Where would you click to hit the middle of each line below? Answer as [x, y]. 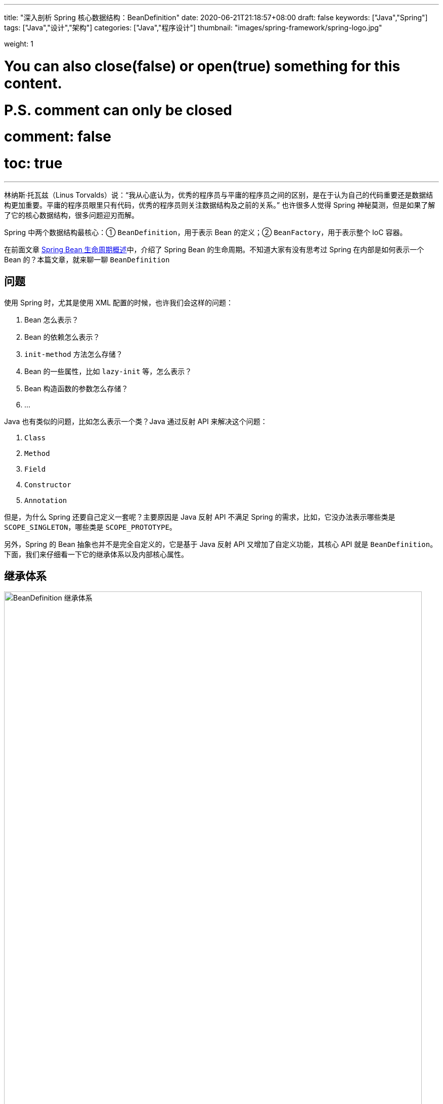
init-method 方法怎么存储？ [74, 354]
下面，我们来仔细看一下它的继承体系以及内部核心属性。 [96, 554]
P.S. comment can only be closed [118, 110]
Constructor [48, 485]
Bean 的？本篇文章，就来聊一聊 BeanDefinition [87, 259]
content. [33, 83]
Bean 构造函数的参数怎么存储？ [76, 388]
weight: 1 [19, 44]
